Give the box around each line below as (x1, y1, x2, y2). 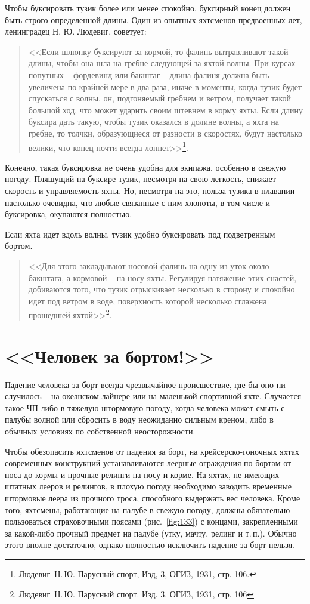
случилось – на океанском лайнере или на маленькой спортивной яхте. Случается (5, 390, 302, 402)
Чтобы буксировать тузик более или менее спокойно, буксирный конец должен (5, 2, 291, 14)
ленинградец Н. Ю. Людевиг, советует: (5, 25, 147, 38)
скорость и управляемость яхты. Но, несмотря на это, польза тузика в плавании (5, 184, 295, 196)
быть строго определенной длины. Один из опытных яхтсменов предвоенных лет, (5, 13, 302, 26)
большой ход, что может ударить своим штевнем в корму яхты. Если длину (28, 103, 303, 116)
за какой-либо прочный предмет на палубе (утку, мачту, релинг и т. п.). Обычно (5, 526, 297, 539)
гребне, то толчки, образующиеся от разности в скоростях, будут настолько (28, 127, 303, 139)
